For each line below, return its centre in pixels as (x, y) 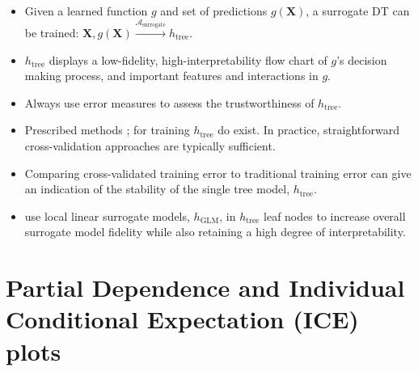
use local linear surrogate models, (107, 216)
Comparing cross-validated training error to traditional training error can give (218, 173)
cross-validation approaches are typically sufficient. (150, 146)
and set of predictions (214, 11)
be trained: (52, 33)
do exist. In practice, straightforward (309, 130)
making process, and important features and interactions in (171, 76)
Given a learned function (86, 11)
